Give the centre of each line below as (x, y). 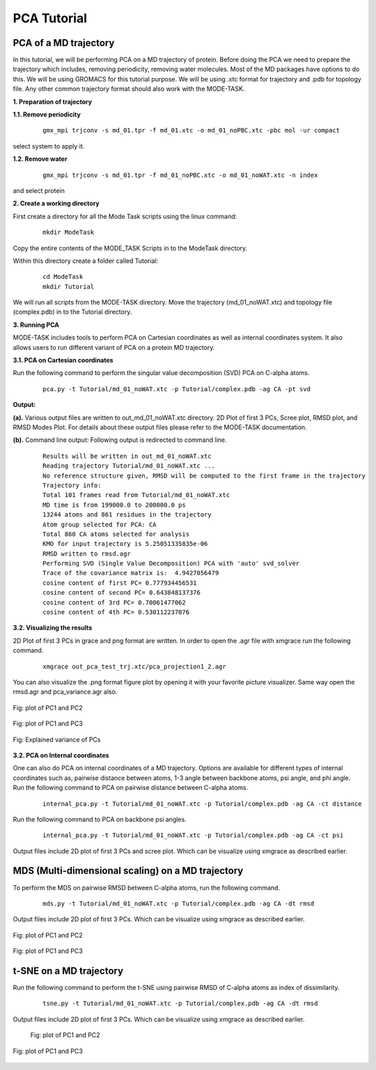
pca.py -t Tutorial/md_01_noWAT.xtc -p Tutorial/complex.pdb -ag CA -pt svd (177, 389)
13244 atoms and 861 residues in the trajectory (127, 515)
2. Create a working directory (56, 204)
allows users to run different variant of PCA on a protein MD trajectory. (114, 347)
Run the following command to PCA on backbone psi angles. (100, 819)
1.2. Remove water (40, 159)
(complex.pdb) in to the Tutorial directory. (72, 312)
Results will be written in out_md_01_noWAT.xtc (127, 456)
